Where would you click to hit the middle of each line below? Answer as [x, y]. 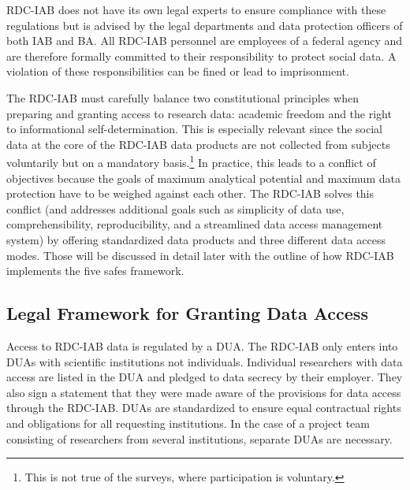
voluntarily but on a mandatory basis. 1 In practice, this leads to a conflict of [191, 161]
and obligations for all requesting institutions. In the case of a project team [188, 423]
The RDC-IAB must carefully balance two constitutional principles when [183, 97]
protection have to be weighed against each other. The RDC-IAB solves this [190, 193]
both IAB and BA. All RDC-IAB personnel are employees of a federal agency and [205, 41]
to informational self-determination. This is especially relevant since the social [194, 129]
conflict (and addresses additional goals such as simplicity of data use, [175, 208]
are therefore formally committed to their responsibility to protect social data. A [201, 56]
